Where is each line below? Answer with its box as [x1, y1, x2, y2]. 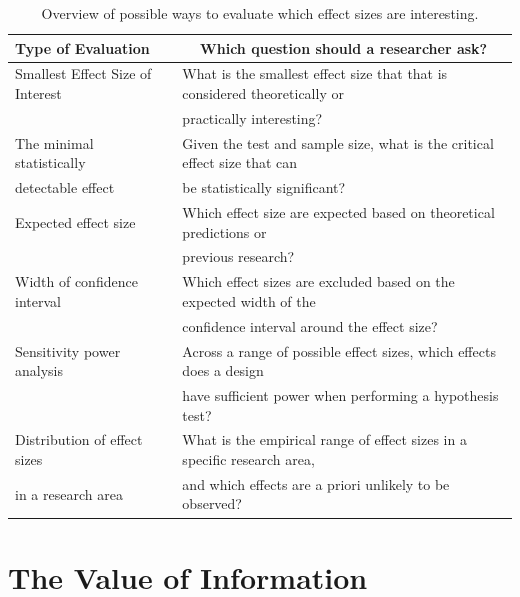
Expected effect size [15, 211, 136, 232]
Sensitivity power [15, 340, 121, 361]
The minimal [15, 132, 94, 153]
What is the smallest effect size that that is [182, 63, 448, 84]
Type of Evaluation [15, 37, 150, 58]
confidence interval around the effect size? [182, 315, 438, 336]
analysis [15, 360, 63, 381]
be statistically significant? [182, 177, 346, 198]
